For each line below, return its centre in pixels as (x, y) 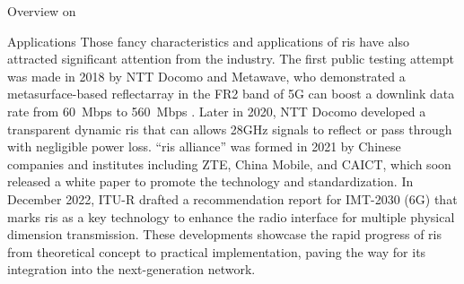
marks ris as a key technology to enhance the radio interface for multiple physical (231, 216)
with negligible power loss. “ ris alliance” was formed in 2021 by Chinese (204, 146)
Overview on (42, 11)
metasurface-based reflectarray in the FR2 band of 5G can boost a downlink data (231, 94)
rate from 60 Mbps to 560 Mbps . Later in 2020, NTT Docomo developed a (217, 111)
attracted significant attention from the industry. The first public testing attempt (231, 59)
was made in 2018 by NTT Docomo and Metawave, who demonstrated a (206, 76)
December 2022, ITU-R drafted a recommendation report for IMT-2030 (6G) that (232, 198)
